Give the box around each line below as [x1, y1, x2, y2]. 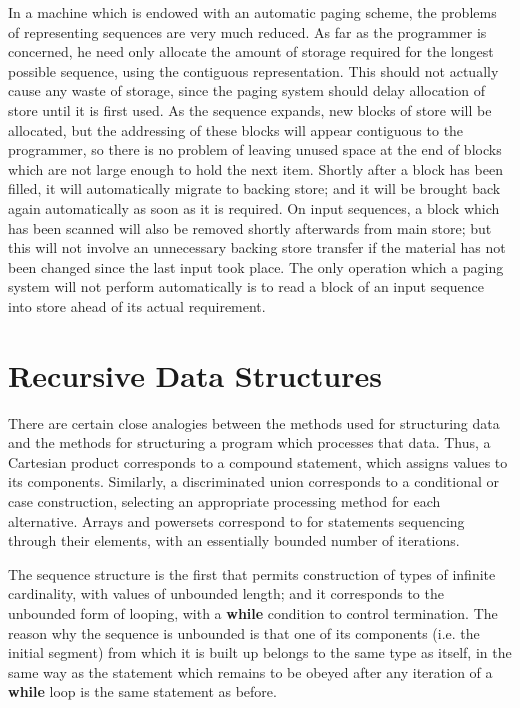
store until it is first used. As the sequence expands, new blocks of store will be [8, 99, 492, 120]
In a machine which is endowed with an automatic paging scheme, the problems [8, 2, 497, 22]
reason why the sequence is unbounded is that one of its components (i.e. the [8, 622, 480, 643]
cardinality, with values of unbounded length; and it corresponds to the [8, 583, 444, 604]
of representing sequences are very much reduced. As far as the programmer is [8, 21, 487, 42]
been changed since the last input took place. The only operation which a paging [8, 256, 504, 277]
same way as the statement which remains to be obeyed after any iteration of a [8, 661, 493, 682]
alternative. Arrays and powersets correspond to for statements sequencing [8, 510, 465, 531]
